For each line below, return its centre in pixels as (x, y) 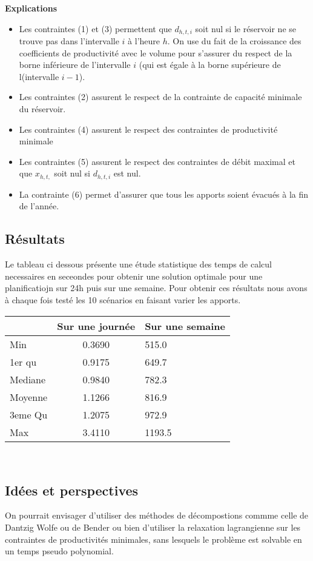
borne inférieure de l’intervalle (75, 65)
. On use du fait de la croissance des (234, 41)
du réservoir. (42, 109)
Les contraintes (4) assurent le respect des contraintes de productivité (148, 129)
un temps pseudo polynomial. (59, 551)
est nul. (127, 173)
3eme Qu (29, 414)
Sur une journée (96, 326)
